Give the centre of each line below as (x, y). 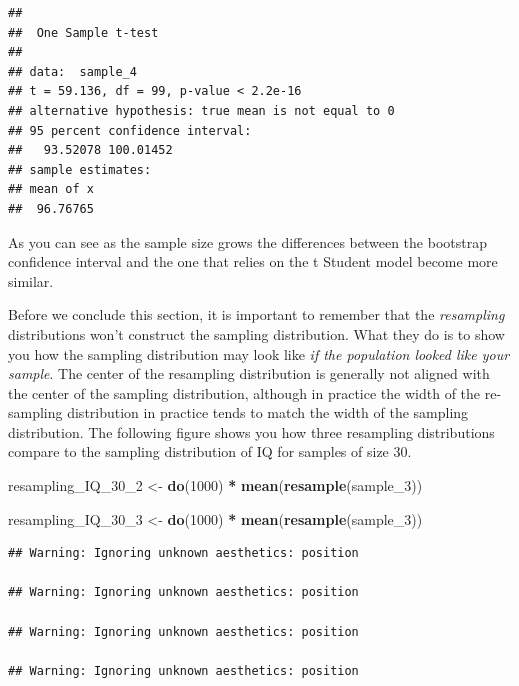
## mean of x (51, 189)
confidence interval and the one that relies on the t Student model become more (253, 261)
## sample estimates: (80, 169)
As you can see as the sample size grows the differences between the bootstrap (247, 241)
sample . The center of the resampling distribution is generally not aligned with (249, 373)
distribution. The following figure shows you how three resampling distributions (251, 431)
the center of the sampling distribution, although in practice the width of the (244, 392)
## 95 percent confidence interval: (130, 130)
